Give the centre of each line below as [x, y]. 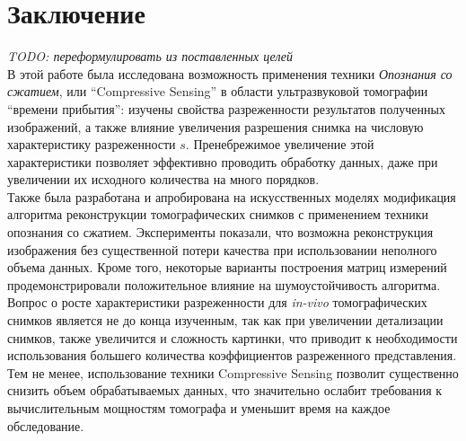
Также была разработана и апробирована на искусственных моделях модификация [232, 196]
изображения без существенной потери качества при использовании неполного [222, 249]
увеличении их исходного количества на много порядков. [163, 179]
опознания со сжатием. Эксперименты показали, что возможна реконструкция [220, 232]
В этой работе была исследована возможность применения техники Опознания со [230, 73]
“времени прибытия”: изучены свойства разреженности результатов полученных [226, 108]
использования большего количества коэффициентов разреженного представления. [232, 355]
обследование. [46, 425]
